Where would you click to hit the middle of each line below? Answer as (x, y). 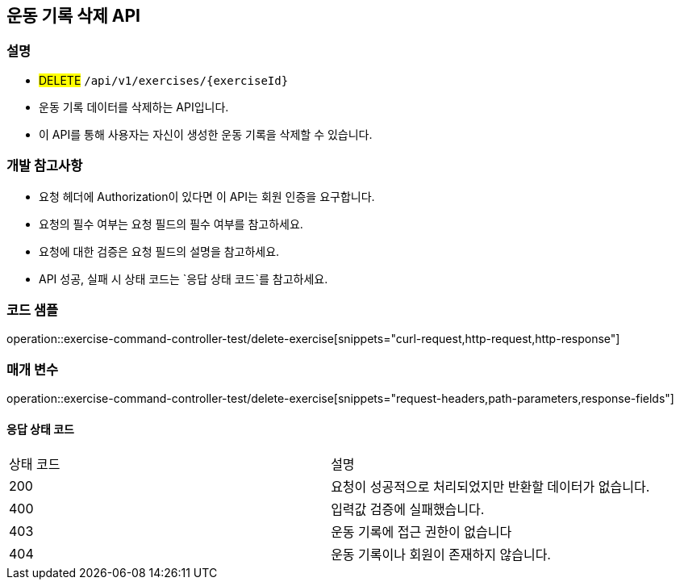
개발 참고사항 (45, 166)
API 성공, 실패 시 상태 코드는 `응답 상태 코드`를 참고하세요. (184, 278)
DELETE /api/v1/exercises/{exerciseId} (164, 80)
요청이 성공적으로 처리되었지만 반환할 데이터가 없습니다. (490, 487)
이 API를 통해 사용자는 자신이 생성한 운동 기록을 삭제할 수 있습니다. (206, 134)
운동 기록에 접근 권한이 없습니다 (421, 532)
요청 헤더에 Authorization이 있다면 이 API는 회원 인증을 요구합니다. (207, 196)
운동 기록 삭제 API (74, 16)
